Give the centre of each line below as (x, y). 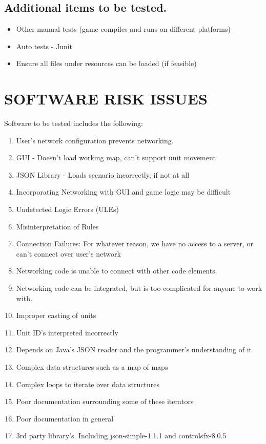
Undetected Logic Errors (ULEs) (67, 209)
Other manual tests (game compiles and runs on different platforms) (123, 29)
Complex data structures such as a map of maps (92, 367)
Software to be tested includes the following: (74, 123)
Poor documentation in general (65, 418)
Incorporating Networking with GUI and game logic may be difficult (124, 192)
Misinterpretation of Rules (57, 226)
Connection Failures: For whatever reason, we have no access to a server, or (135, 244)
